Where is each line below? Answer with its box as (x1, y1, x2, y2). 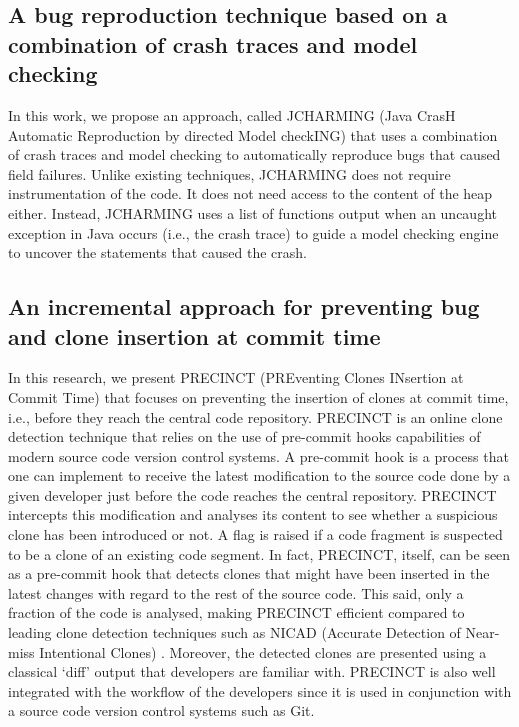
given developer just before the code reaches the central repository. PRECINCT (8, 484, 497, 505)
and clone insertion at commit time (8, 320, 381, 351)
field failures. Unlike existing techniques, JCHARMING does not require (8, 163, 451, 184)
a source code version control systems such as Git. (8, 700, 315, 721)
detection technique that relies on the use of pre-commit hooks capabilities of (8, 426, 481, 447)
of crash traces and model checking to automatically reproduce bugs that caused (8, 144, 501, 165)
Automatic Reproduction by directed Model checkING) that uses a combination (8, 124, 498, 145)
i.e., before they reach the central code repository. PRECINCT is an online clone (8, 406, 503, 427)
